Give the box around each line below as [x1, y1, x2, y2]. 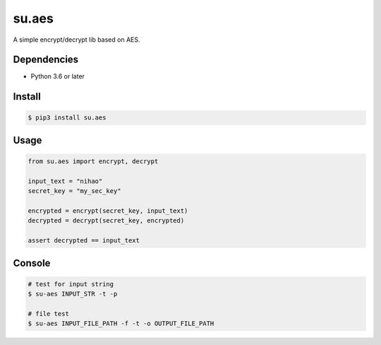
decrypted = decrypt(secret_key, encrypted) [28, 216, 185, 225]
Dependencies [13, 54, 79, 66]
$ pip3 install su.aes [28, 114, 107, 122]
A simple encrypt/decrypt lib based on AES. [13, 35, 140, 44]
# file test [28, 310, 70, 317]
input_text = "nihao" [28, 177, 103, 185]
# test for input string [28, 280, 114, 288]
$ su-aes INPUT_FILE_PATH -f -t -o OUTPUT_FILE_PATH [28, 320, 214, 328]
